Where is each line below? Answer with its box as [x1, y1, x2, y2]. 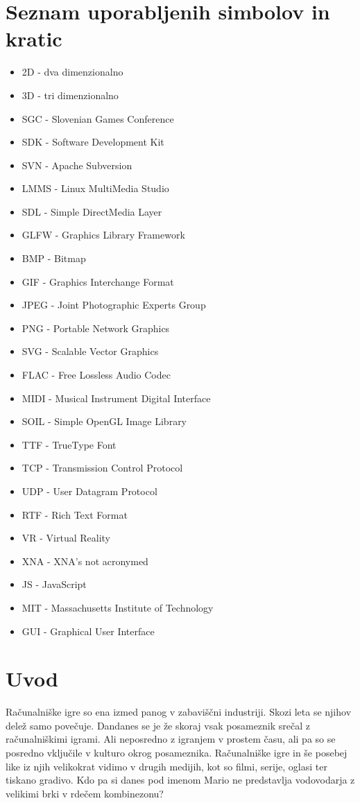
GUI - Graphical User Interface [22, 623, 155, 638]
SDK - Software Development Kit [22, 135, 164, 149]
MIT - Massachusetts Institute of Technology [22, 600, 214, 614]
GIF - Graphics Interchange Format [22, 274, 174, 288]
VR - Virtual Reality [22, 530, 111, 545]
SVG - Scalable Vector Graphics [22, 344, 159, 359]
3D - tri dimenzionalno [22, 87, 119, 102]
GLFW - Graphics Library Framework [22, 227, 185, 242]
